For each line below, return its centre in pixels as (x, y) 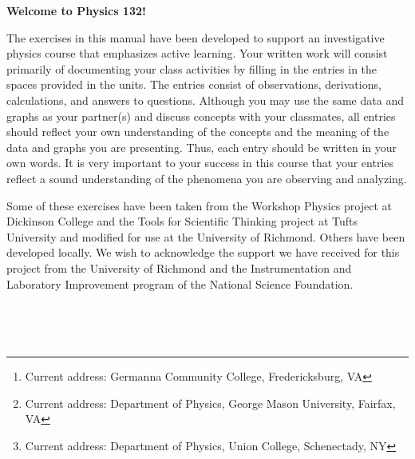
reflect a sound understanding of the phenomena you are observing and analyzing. (207, 178)
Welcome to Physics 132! (76, 10)
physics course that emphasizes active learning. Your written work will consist (197, 53)
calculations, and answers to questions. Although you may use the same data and (205, 100)
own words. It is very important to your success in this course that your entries (200, 163)
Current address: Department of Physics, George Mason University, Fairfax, (210, 403)
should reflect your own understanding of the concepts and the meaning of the (198, 132)
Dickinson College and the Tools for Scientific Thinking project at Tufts (182, 221)
